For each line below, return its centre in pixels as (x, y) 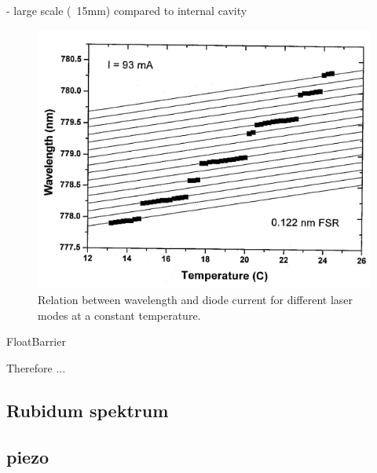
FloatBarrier (36, 341)
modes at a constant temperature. (119, 315)
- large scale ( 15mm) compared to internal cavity (127, 10)
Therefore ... (36, 367)
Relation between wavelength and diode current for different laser (196, 299)
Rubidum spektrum (88, 410)
